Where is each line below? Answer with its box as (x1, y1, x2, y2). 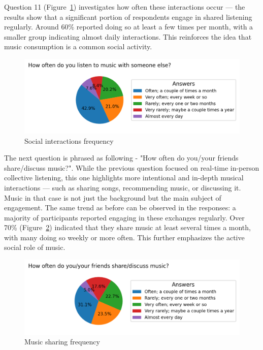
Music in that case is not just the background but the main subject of (4, 192, 221, 203)
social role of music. (4, 242, 65, 252)
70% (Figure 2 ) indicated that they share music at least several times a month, (4, 222, 251, 233)
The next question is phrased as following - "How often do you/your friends (4, 152, 239, 163)
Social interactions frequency (24, 135, 114, 146)
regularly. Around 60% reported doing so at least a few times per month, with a (4, 21, 253, 32)
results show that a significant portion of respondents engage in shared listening (4, 11, 252, 22)
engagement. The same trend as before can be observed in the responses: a (4, 202, 236, 213)
